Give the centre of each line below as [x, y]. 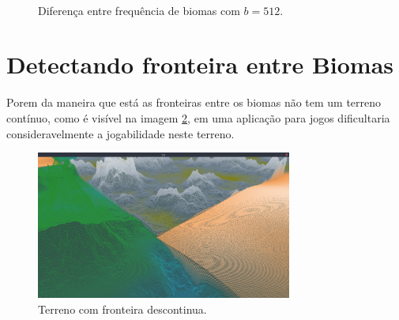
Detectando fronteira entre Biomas [200, 64]
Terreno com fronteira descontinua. [122, 309]
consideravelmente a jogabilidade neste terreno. [120, 133]
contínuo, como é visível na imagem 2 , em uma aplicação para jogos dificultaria [198, 117]
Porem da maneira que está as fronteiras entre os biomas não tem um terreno [194, 102]
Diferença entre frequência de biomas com [139, 10]
